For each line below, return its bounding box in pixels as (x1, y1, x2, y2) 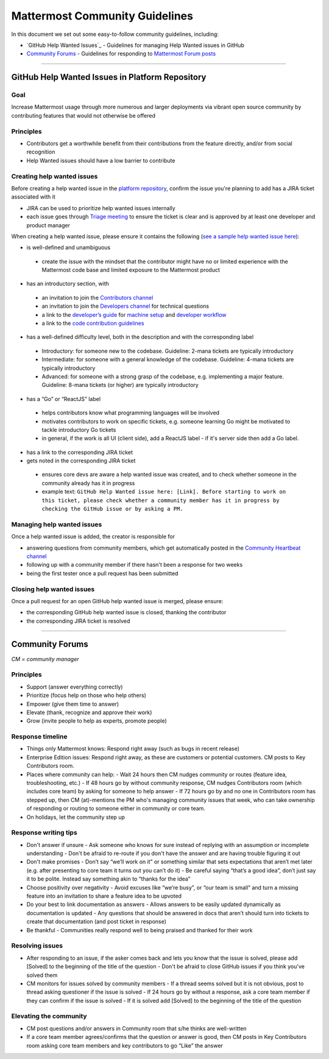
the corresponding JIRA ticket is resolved (26, 617, 130, 625)
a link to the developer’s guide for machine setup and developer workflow (41, 311, 227, 318)
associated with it (11, 193, 56, 200)
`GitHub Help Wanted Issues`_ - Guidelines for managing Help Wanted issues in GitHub (26, 41, 245, 49)
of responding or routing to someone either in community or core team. (26, 805, 205, 812)
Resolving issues (11, 941, 63, 950)
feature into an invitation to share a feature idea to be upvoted (26, 893, 182, 900)
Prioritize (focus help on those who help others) (26, 692, 146, 699)
